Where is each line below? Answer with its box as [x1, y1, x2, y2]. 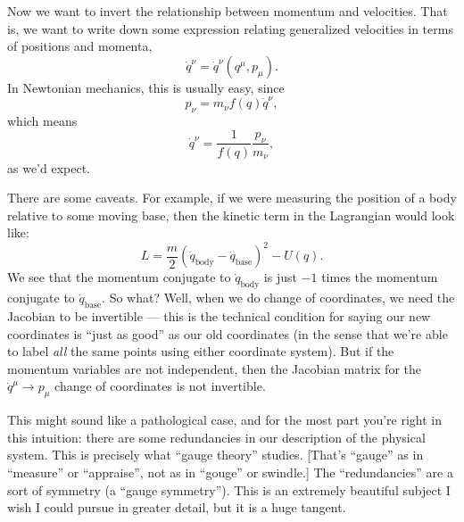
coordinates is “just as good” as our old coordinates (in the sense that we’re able [7, 324, 448, 343]
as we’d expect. [7, 158, 91, 177]
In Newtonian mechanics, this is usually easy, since [7, 78, 285, 96]
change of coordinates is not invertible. [54, 377, 266, 395]
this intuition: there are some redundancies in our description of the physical [7, 427, 426, 446]
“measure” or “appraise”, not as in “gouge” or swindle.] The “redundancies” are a [7, 462, 453, 481]
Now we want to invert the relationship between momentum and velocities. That [7, 2, 448, 20]
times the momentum [321, 268, 438, 286]
